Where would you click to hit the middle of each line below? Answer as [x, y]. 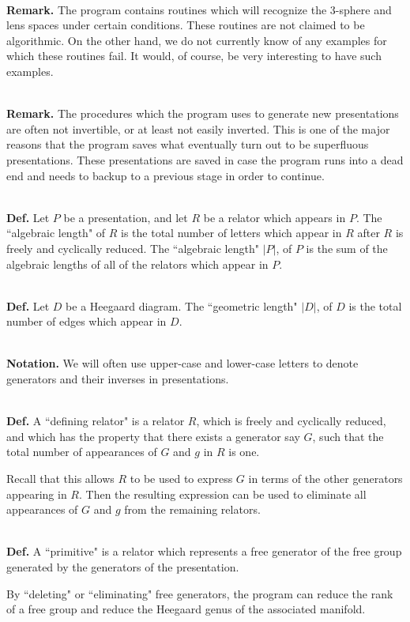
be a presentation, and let [126, 217]
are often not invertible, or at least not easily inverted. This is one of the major [198, 128]
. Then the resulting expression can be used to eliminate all [222, 494]
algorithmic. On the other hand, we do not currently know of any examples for [197, 40]
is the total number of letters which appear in [231, 233]
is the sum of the [347, 248]
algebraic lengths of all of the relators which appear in [137, 264]
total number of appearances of [82, 452]
